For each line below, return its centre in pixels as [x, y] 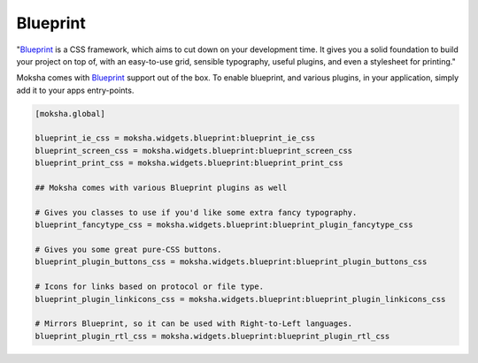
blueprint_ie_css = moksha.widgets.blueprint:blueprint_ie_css [175, 138]
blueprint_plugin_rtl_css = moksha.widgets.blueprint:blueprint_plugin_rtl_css [212, 336]
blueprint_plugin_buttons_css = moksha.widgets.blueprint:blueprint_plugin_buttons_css [231, 262]
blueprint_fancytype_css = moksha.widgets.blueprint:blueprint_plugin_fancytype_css [224, 225]
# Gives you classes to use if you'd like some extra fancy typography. [196, 212]
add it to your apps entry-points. [75, 90]
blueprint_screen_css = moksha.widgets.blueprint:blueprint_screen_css [194, 151]
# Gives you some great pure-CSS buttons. [128, 250]
